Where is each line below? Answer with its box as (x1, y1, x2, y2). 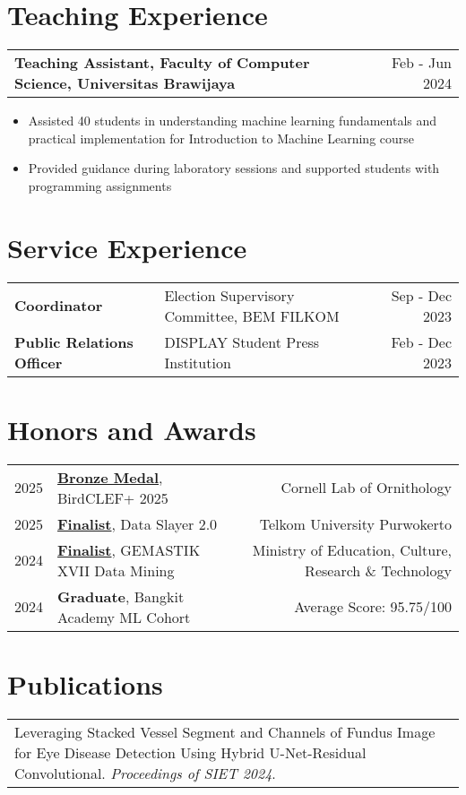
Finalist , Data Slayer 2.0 (57, 513, 218, 534)
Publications (7, 665, 163, 702)
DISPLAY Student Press (164, 331, 320, 352)
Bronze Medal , (57, 466, 163, 488)
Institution (164, 351, 231, 373)
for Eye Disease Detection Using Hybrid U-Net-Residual (14, 741, 367, 763)
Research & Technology (305, 559, 452, 581)
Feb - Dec (391, 331, 452, 352)
